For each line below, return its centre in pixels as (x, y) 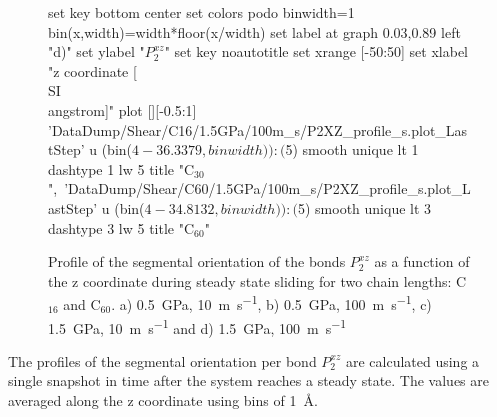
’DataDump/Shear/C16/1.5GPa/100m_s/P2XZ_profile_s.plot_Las (258, 129)
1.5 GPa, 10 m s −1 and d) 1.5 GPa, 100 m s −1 (197, 326)
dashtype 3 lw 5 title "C (121, 227)
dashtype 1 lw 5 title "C (121, 168)
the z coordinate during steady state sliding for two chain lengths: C (257, 280)
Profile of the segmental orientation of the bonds (197, 261)
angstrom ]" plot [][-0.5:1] (122, 109)
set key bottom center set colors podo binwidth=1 (201, 12)
